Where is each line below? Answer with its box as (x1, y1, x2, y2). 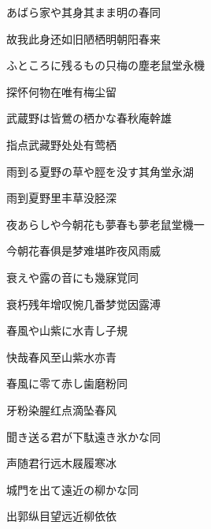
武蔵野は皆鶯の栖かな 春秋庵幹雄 (6, 110, 172, 126)
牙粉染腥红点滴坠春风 (6, 401, 117, 418)
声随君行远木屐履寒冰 (6, 455, 117, 471)
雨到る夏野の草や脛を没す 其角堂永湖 (6, 163, 194, 179)
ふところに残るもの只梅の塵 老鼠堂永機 (6, 57, 205, 73)
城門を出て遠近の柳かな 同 (6, 481, 139, 497)
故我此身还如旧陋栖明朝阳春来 (6, 30, 161, 47)
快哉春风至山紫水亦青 (6, 348, 117, 365)
